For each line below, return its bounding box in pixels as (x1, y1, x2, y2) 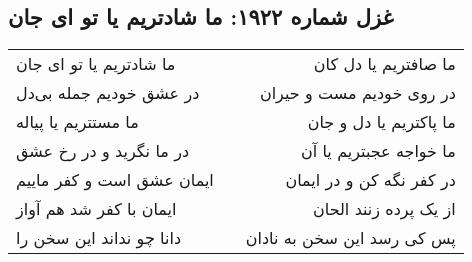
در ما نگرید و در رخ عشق (16, 139, 190, 163)
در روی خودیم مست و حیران (259, 81, 456, 105)
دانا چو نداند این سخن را (16, 226, 182, 250)
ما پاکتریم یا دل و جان (307, 110, 456, 134)
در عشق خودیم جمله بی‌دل (16, 81, 200, 105)
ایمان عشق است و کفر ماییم (16, 168, 214, 192)
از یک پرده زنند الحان (313, 197, 456, 221)
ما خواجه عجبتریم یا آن (300, 139, 456, 163)
